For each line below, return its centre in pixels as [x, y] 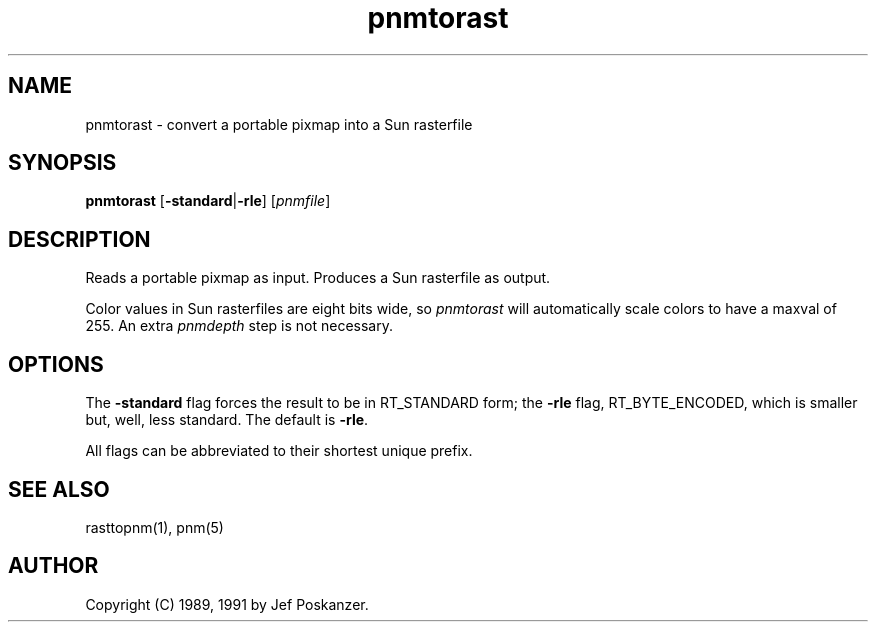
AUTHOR [53, 566]
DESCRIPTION [79, 239]
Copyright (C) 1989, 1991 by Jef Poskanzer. [227, 604]
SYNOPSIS [62, 163]
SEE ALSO [59, 489]
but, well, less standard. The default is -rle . [227, 420]
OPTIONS [56, 364]
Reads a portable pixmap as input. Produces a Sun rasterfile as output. [318, 278]
